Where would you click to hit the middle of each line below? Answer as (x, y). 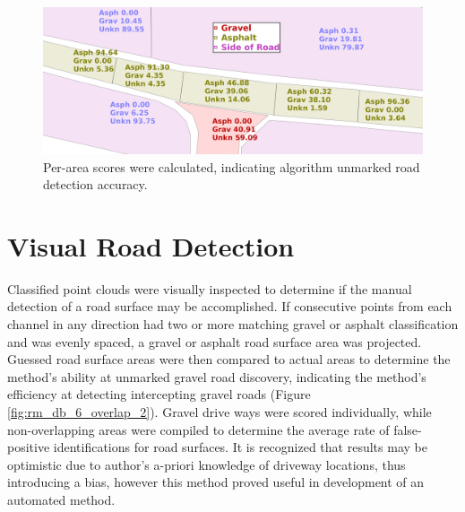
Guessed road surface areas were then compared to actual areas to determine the (229, 359)
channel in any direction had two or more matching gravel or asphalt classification (233, 324)
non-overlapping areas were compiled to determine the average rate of (198, 429)
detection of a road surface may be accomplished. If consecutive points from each (230, 306)
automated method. (61, 499)
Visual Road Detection (151, 245)
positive (29, 447)
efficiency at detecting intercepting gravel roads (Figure (159, 394)
